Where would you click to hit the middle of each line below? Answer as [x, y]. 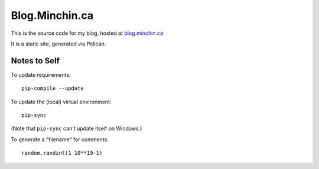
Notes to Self [35, 61]
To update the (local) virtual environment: [61, 102]
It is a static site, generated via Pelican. [58, 44]
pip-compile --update [53, 88]
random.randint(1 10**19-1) [62, 153]
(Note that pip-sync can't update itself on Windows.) [77, 129]
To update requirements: [41, 74]
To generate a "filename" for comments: [60, 139]
